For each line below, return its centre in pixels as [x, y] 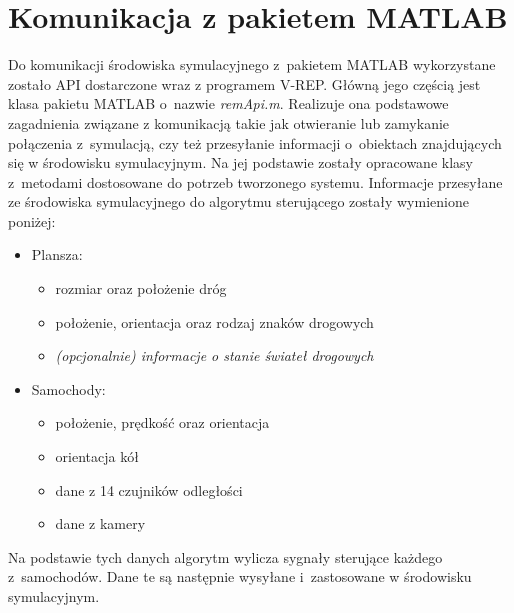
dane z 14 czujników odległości [149, 489]
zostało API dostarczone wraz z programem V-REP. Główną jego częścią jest [244, 83]
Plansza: [57, 254]
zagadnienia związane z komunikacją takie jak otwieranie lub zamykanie [229, 122]
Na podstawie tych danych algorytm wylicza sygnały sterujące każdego [225, 556]
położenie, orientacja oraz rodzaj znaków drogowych [214, 321]
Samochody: [68, 388]
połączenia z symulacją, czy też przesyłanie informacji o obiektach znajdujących [255, 142]
